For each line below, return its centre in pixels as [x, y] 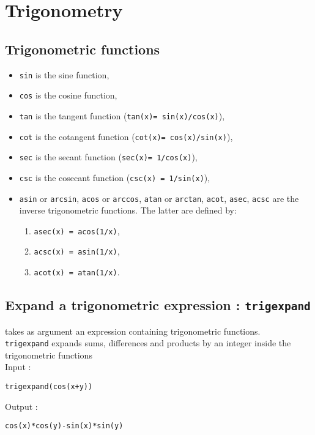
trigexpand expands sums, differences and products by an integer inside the [148, 343]
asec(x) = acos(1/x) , [77, 230]
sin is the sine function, [64, 74]
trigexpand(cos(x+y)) [49, 386]
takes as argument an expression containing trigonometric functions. [133, 331]
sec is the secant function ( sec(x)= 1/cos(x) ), [108, 157]
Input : [18, 367]
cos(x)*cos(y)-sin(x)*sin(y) [64, 426]
